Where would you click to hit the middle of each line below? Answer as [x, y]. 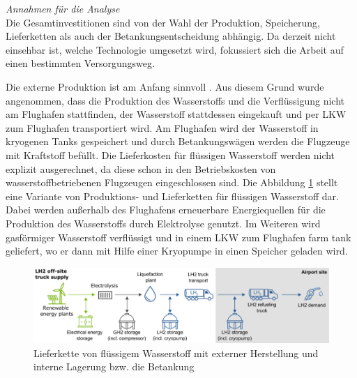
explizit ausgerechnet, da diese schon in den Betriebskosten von [141, 168]
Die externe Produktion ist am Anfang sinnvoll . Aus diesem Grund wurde [165, 86]
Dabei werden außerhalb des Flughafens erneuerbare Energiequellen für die [166, 210]
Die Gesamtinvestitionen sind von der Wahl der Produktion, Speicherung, [163, 22]
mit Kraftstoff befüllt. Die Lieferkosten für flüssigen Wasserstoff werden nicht [170, 154]
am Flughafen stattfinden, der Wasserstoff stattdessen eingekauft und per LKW [176, 114]
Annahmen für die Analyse [63, 8]
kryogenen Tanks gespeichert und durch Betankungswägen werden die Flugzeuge [178, 141]
